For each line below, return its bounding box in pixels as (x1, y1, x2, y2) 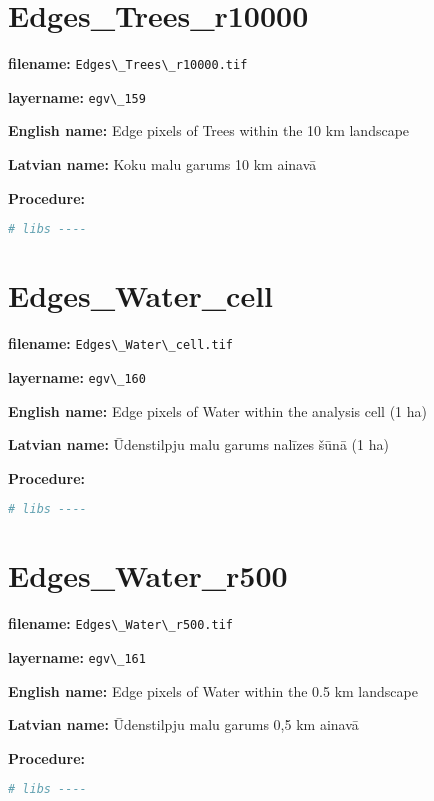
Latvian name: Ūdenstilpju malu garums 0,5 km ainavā (8, 714, 359, 735)
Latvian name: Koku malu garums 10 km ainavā (8, 154, 317, 175)
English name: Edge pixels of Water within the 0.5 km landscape (8, 680, 418, 701)
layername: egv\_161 (8, 646, 146, 667)
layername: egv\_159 (8, 86, 146, 107)
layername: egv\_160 (8, 366, 146, 387)
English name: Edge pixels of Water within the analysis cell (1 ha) (8, 400, 427, 421)
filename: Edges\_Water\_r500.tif (8, 613, 233, 634)
